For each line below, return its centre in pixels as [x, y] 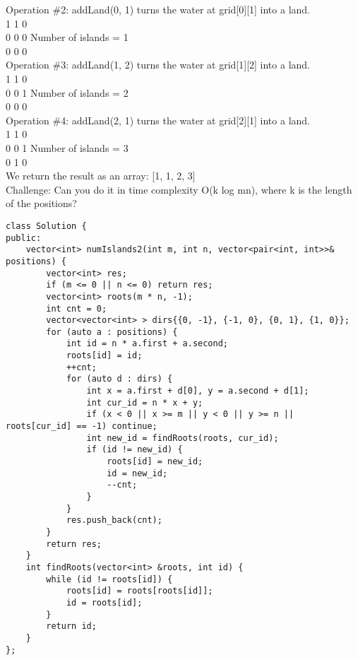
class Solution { [46, 226]
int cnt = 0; [77, 308]
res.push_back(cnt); [114, 520]
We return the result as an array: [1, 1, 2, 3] [101, 176]
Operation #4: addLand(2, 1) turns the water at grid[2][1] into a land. [158, 120]
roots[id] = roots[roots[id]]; [139, 591]
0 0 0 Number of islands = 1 [67, 37]
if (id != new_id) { [135, 450]
